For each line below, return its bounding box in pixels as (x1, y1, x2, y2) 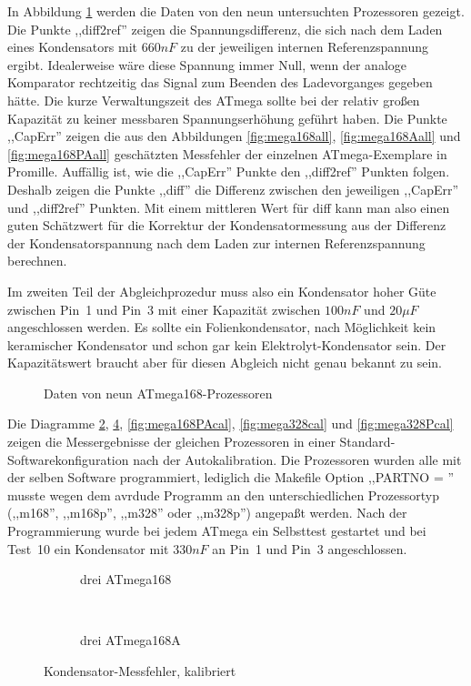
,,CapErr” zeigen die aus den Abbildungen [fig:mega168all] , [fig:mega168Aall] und (7, 126, 461, 146)
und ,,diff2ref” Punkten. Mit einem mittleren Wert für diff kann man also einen (7, 197, 450, 217)
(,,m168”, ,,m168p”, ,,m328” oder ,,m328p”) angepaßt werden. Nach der (7, 503, 407, 522)
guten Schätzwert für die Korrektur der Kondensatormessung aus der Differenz (7, 216, 446, 235)
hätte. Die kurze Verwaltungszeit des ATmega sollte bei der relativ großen (7, 90, 420, 109)
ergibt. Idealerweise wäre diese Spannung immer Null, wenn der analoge (7, 55, 406, 74)
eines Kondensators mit (7, 37, 137, 56)
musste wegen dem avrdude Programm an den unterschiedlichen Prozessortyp (7, 485, 440, 504)
